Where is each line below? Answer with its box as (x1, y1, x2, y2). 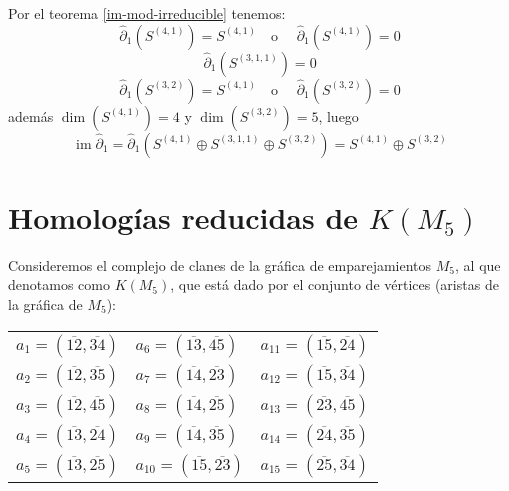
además (8, 105, 54, 126)
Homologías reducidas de (8, 196, 359, 237)
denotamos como (8, 274, 110, 295)
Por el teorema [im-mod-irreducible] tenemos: (8, 3, 286, 23)
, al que (455, 254, 501, 275)
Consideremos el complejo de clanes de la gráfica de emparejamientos (8, 254, 432, 275)
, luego (318, 105, 359, 126)
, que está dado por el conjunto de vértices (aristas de (170, 274, 499, 295)
